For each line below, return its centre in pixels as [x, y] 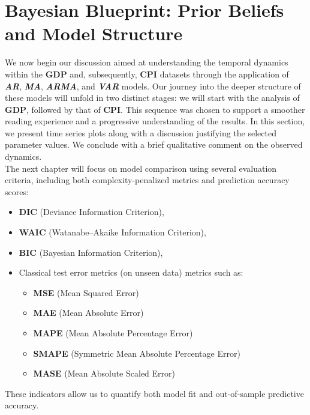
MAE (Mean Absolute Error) [88, 313]
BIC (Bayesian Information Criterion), [91, 252]
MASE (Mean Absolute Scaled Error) [104, 373]
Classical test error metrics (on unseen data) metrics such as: [131, 272]
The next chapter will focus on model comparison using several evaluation [141, 168]
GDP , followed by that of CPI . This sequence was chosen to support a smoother [155, 109]
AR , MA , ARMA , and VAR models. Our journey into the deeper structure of [153, 86]
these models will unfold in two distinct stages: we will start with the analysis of [152, 98]
